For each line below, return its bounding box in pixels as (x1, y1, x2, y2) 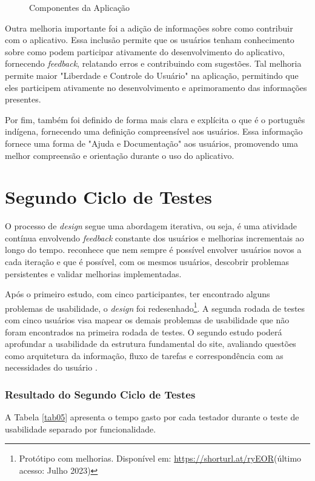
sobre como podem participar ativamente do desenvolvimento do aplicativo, (5, 45, 285, 58)
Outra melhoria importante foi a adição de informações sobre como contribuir (5, 21, 293, 34)
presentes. (5, 93, 41, 106)
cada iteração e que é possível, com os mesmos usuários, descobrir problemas (5, 255, 290, 268)
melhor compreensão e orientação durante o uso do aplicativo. (5, 149, 234, 161)
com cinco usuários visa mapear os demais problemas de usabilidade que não (5, 314, 290, 326)
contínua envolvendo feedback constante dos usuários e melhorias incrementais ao (5, 231, 304, 244)
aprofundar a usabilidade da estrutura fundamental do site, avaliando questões (5, 337, 296, 350)
